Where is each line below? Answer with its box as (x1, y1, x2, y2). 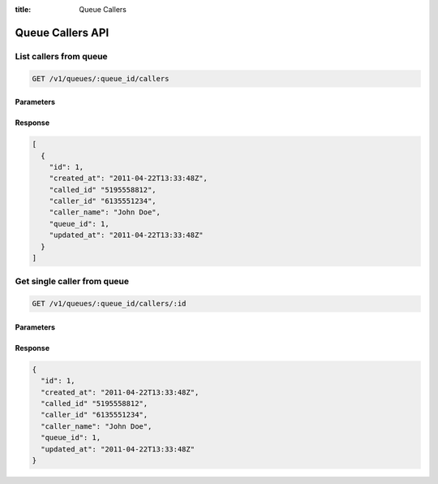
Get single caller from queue (15, 276, 130, 287)
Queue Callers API (15, 25, 109, 40)
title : (15, 5, 32, 14)
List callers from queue (15, 50, 109, 62)
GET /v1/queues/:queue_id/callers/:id (32, 299, 187, 309)
